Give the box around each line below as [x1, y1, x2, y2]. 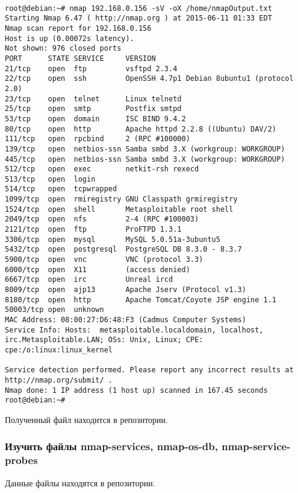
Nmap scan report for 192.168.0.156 [5, 24, 152, 33]
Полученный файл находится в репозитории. [5, 413, 168, 425]
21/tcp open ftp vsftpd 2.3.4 [5, 64, 178, 73]
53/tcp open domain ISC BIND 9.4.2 [5, 114, 186, 123]
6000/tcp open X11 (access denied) [5, 265, 190, 274]
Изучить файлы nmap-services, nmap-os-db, [5, 439, 218, 454]
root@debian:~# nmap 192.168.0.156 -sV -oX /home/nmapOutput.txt [5, 4, 272, 13]
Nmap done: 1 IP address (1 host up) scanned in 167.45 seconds [5, 386, 268, 395]
